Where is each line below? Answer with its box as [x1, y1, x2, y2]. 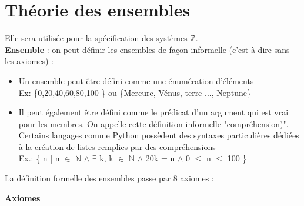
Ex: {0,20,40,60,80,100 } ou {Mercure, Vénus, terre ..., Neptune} [18, 86, 251, 98]
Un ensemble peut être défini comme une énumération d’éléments [18, 74, 254, 87]
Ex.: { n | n [18, 152, 60, 164]
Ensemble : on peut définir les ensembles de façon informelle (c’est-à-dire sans [5, 43, 290, 55]
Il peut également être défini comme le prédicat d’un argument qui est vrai [18, 106, 289, 118]
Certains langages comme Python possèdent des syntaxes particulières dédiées [18, 129, 299, 141]
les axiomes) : [5, 55, 54, 67]
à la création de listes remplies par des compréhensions [18, 140, 216, 152]
